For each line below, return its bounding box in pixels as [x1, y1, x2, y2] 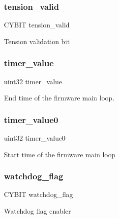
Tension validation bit [4, 36, 70, 46]
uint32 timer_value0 [4, 133, 65, 143]
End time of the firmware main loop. [4, 93, 115, 103]
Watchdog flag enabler [4, 206, 71, 216]
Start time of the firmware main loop [4, 149, 116, 159]
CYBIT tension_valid [4, 20, 70, 30]
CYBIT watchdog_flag [4, 189, 73, 199]
